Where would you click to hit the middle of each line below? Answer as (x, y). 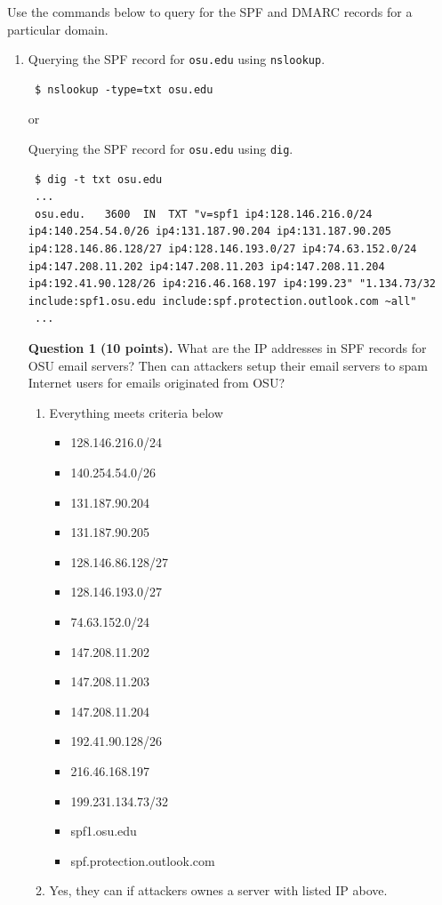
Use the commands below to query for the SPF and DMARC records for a (210, 12)
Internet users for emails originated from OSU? (156, 383)
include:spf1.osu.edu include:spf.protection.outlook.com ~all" (222, 301)
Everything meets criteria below (136, 412)
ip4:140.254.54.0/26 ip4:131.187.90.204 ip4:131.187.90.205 (209, 232)
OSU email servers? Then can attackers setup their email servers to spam (228, 365)
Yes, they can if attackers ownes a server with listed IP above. (218, 890)
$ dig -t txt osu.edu (98, 179)
